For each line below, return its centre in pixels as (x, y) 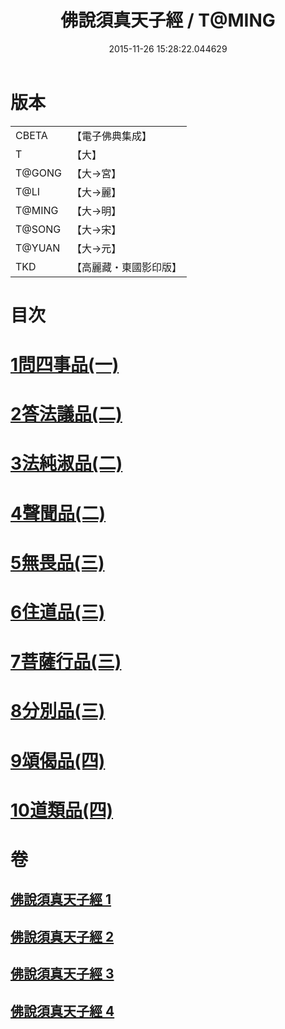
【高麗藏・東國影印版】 (126, 267)
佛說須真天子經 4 (62, 1011)
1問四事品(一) (65, 365)
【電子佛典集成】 (111, 136)
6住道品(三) (58, 612)
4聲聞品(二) (58, 513)
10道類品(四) (62, 810)
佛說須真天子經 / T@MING (168, 20)
